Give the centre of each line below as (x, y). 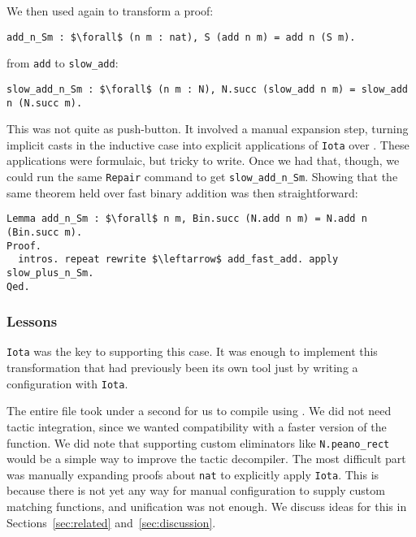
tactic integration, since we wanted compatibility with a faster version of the (197, 426)
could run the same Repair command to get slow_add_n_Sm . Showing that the (202, 177)
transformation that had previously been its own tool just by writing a (182, 368)
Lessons (32, 321)
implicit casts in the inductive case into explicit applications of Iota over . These (208, 144)
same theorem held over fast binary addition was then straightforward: (182, 192)
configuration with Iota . (67, 383)
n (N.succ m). (45, 103)
